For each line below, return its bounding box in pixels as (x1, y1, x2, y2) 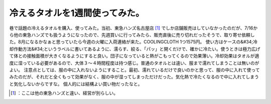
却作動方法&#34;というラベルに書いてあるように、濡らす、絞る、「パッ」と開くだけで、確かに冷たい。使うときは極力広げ (9, 45, 260, 52)
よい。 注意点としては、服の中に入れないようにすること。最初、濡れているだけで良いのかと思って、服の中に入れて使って (9, 66, 260, 72)
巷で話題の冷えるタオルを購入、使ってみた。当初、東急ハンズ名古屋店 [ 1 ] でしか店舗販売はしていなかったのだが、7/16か (9, 25, 258, 31)
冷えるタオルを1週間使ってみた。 (9, 7, 145, 18)
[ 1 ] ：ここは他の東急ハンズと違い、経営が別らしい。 (11, 90, 118, 96)
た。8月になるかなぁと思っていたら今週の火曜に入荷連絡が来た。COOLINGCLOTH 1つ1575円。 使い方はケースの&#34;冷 (9, 39, 258, 45)
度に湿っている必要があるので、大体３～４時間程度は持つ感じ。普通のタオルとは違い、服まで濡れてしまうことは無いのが (9, 60, 259, 66)
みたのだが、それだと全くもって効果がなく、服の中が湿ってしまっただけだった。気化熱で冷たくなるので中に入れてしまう (9, 74, 259, 80)
